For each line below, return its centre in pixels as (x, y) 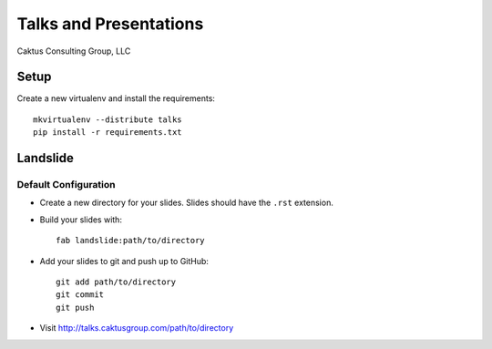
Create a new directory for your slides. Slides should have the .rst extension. (187, 203)
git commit (80, 295)
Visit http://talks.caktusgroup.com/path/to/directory (137, 328)
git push (75, 307)
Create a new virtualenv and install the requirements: (116, 98)
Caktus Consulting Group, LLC (74, 51)
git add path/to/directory (116, 282)
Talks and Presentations (110, 24)
